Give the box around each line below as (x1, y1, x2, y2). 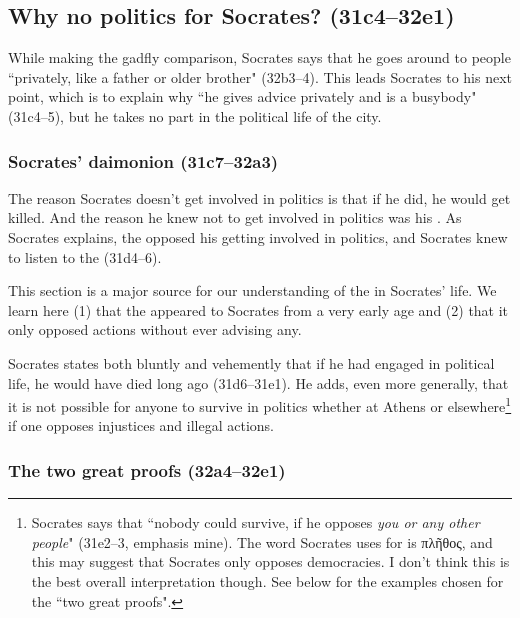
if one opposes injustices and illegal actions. (8, 415, 274, 436)
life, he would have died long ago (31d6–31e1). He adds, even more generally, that (8, 372, 509, 393)
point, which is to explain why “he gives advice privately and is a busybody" (8, 86, 477, 107)
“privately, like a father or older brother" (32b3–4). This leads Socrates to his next (8, 66, 512, 87)
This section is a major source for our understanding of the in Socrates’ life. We (8, 280, 497, 301)
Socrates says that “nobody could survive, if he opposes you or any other (31, 512, 480, 533)
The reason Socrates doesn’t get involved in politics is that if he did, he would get (8, 187, 511, 208)
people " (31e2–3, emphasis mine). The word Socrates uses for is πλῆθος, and (31, 531, 493, 552)
